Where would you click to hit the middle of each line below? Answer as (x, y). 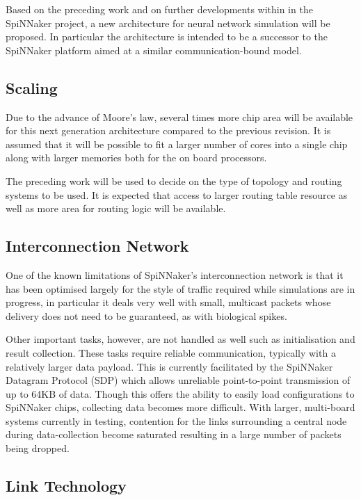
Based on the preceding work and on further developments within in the (159, 9)
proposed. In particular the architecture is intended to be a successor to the (167, 37)
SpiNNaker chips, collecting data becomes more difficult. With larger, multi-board (180, 407)
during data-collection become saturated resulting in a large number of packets (174, 434)
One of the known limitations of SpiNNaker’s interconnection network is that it (175, 274)
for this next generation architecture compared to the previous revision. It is (168, 130)
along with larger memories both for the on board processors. (136, 158)
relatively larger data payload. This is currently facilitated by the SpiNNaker (169, 366)
